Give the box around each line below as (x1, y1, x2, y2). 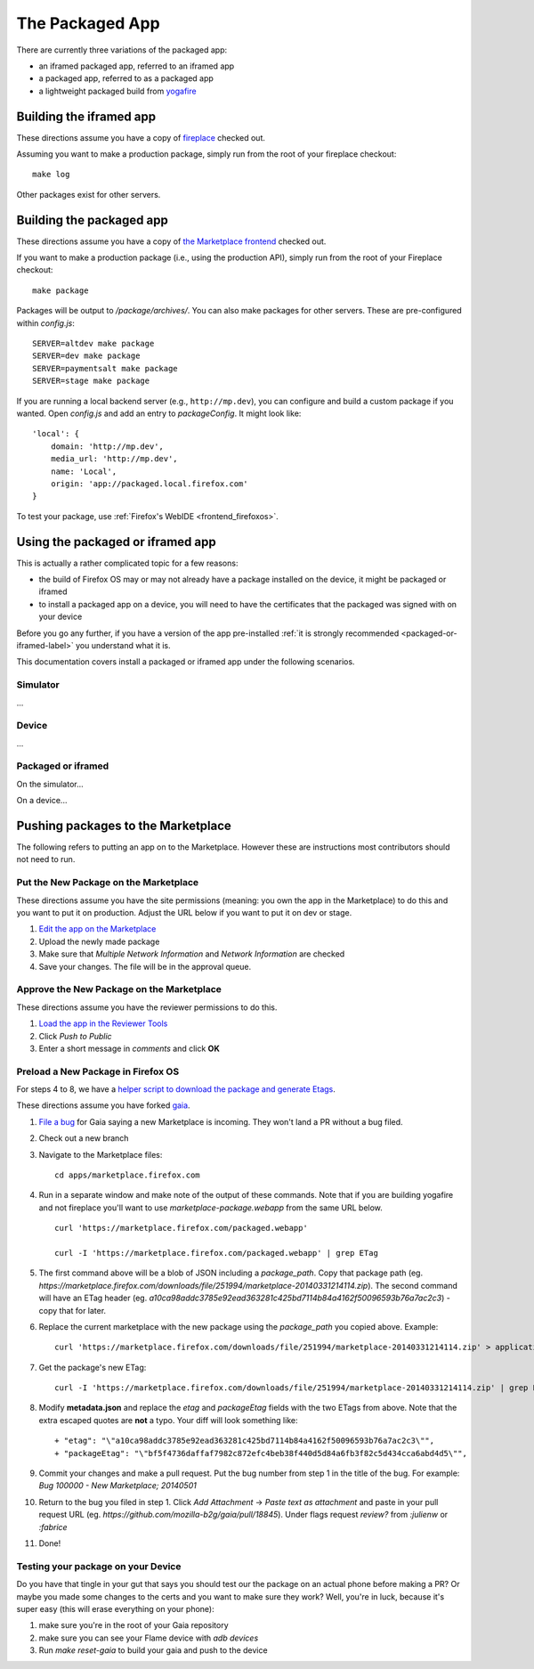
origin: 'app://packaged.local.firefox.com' (50, 478, 248, 489)
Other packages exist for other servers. (16, 189, 161, 199)
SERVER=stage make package (32, 376, 150, 387)
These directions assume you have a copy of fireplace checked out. (16, 132, 266, 142)
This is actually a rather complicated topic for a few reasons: (16, 558, 239, 568)
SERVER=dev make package (32, 351, 141, 361)
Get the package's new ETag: (38, 1362, 147, 1372)
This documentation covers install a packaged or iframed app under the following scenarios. (16, 656, 355, 667)
